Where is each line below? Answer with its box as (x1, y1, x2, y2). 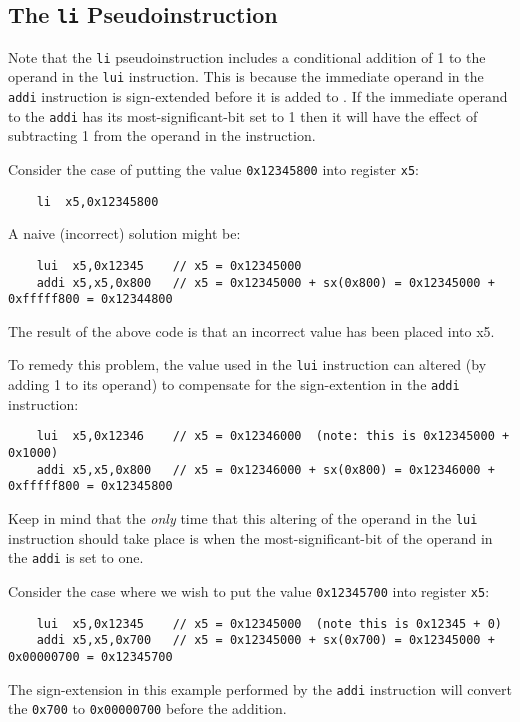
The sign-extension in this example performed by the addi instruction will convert (8, 678, 512, 699)
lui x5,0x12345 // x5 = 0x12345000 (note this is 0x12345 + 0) (36, 616, 502, 631)
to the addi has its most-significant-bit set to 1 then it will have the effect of (8, 105, 478, 126)
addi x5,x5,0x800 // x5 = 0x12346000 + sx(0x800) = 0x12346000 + (36, 462, 495, 477)
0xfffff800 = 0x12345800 (8, 479, 173, 494)
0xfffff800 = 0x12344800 (8, 292, 173, 307)
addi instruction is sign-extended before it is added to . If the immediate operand (8, 86, 508, 107)
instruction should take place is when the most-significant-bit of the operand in (8, 527, 493, 548)
